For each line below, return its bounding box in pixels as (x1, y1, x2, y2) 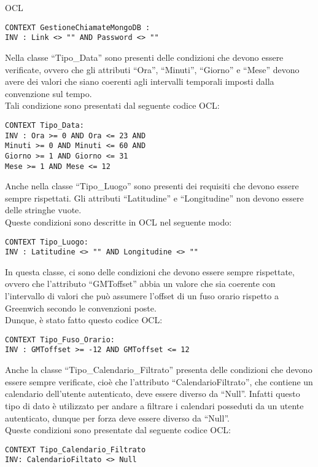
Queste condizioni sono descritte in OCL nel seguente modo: (5, 215, 232, 228)
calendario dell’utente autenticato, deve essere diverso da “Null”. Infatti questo (5, 387, 300, 400)
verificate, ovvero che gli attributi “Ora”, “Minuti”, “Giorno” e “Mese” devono (5, 63, 300, 76)
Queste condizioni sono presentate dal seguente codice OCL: (5, 423, 231, 436)
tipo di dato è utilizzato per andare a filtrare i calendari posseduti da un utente (5, 399, 304, 412)
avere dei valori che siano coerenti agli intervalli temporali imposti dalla (5, 75, 274, 88)
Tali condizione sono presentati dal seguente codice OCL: (5, 99, 220, 112)
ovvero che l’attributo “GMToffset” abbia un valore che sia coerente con (5, 277, 276, 290)
